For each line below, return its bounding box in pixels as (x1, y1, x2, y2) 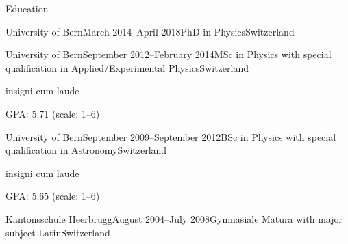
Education (5, 1, 49, 15)
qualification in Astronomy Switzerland (5, 143, 167, 157)
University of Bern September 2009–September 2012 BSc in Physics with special (5, 129, 336, 144)
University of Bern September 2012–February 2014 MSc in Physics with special (5, 47, 332, 62)
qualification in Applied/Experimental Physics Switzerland (5, 60, 249, 74)
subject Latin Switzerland (5, 225, 110, 239)
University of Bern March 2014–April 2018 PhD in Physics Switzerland (5, 24, 295, 38)
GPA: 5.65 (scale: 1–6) (5, 189, 100, 203)
